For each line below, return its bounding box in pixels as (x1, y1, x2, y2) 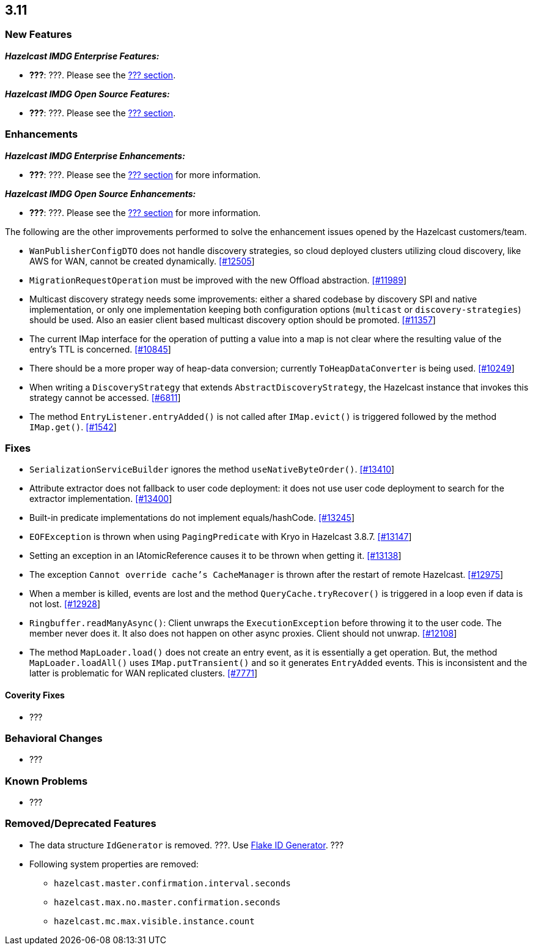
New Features (5, 28, 72, 41)
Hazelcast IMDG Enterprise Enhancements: (5, 150, 185, 161)
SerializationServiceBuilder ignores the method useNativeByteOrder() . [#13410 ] (29, 464, 395, 475)
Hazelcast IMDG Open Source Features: (5, 88, 170, 99)
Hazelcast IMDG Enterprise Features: (5, 50, 160, 61)
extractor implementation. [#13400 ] (29, 493, 172, 504)
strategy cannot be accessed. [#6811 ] (29, 392, 181, 403)
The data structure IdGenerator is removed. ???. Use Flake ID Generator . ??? (29, 839, 344, 850)
